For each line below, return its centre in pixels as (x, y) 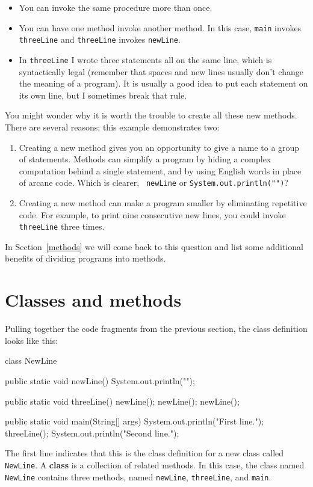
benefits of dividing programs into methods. (85, 258)
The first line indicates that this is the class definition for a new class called (144, 453)
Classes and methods (93, 300)
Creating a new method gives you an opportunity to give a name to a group (159, 147)
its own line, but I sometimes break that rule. (103, 95)
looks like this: (32, 340)
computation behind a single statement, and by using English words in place (160, 170)
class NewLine (31, 360)
